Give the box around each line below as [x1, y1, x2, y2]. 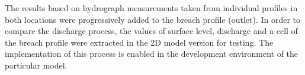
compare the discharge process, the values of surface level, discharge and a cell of [5, 25, 298, 37]
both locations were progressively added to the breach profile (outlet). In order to [5, 13, 301, 25]
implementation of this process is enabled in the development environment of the [5, 47, 298, 60]
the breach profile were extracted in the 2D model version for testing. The [5, 36, 274, 48]
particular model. [5, 59, 68, 71]
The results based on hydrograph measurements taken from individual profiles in [5, 2, 298, 13]
